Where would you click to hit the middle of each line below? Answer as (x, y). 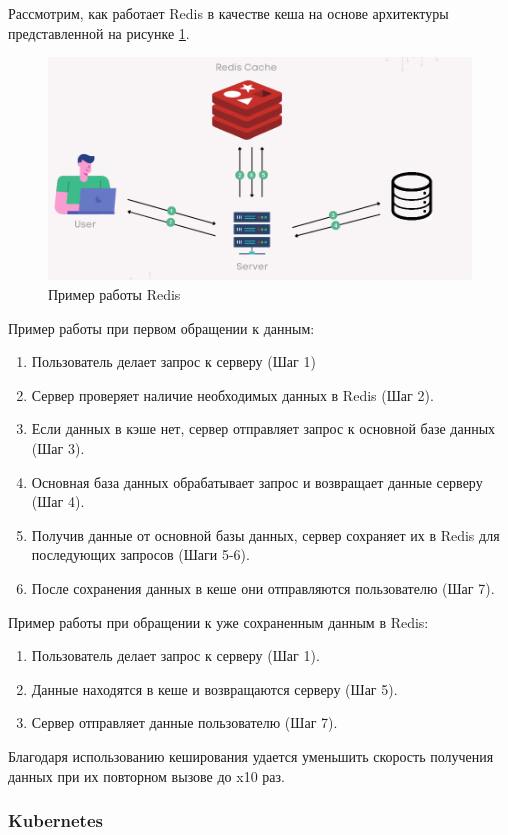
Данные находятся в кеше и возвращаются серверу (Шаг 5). (214, 688)
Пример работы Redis (114, 294)
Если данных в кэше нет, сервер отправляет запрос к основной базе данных (263, 428)
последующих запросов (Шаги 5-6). (140, 554)
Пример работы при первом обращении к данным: (161, 327)
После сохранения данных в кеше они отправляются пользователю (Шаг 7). (263, 587)
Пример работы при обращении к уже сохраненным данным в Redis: (218, 621)
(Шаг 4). (58, 501)
